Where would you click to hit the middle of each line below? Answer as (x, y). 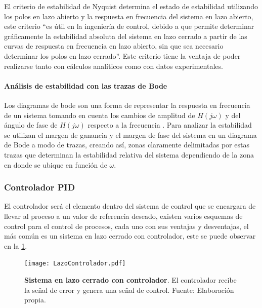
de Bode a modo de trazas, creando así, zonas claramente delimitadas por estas (127, 145)
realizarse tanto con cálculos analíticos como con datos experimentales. (114, 66)
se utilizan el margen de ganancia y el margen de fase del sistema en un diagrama (130, 134)
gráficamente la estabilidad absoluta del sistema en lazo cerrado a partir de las (126, 36)
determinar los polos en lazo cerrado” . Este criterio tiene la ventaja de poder (122, 55)
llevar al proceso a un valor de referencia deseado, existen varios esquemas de (123, 216)
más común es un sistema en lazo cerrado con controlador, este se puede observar (130, 236)
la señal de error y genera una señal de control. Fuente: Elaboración (129, 290)
